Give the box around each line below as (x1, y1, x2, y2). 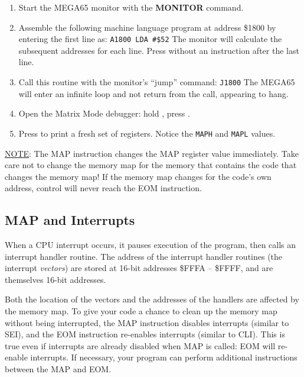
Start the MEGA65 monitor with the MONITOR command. (18, 1, 244, 13)
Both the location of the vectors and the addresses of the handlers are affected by (5, 293, 299, 305)
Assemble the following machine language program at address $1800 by (18, 21, 276, 33)
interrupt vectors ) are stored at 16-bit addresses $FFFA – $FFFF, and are (5, 262, 273, 274)
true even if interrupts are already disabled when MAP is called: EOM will (5, 339, 276, 352)
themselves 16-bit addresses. (5, 273, 106, 285)
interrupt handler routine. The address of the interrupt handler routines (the (5, 250, 283, 262)
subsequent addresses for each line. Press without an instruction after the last (18, 44, 299, 56)
